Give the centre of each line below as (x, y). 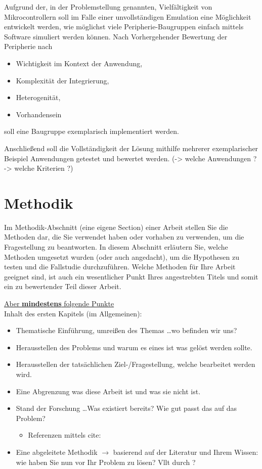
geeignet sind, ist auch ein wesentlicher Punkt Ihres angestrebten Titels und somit (131, 276)
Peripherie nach (28, 46)
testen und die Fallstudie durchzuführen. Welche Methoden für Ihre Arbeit (120, 267)
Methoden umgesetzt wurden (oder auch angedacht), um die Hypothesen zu (122, 256)
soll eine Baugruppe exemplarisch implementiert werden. (92, 131)
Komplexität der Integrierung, (62, 80)
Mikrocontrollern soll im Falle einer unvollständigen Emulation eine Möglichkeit (128, 16)
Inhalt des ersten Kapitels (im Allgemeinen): (73, 313)
